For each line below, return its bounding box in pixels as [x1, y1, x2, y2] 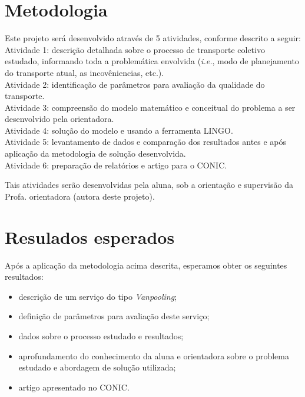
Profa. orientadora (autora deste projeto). [5, 190, 155, 202]
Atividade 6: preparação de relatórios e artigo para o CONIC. [5, 158, 227, 171]
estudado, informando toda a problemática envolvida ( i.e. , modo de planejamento [5, 55, 299, 67]
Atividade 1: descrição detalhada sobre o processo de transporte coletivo [5, 43, 265, 55]
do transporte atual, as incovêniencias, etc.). [5, 66, 164, 78]
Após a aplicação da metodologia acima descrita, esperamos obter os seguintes [5, 259, 287, 271]
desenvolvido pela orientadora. [5, 113, 114, 125]
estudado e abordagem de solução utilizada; [18, 361, 176, 373]
